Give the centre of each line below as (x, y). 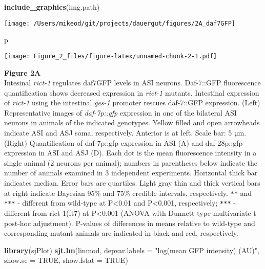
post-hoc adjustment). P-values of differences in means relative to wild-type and (130, 223)
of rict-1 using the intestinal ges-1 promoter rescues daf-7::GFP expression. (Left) (132, 103)
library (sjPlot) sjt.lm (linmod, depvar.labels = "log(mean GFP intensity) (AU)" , (132, 250)
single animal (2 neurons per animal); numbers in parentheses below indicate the (131, 162)
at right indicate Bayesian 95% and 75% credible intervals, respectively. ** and (128, 193)
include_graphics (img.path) (52, 7)
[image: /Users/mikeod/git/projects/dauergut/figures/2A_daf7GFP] (120, 23)
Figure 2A (23, 72)
